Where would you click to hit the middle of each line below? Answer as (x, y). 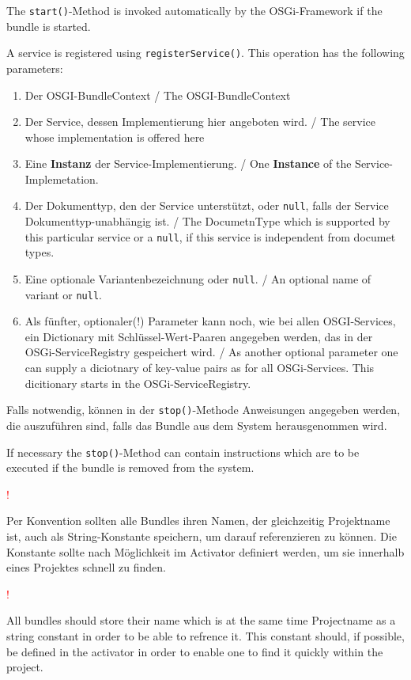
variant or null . (63, 294)
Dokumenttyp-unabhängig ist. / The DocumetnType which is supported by (207, 221)
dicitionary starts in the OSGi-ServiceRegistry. (138, 383)
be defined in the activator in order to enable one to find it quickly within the (195, 651)
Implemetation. (62, 179)
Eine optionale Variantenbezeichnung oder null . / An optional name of (198, 278)
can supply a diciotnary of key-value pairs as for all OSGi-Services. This (200, 368)
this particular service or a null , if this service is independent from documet (210, 236)
